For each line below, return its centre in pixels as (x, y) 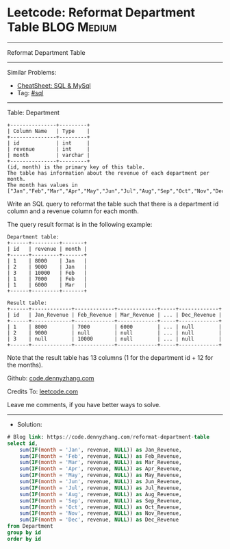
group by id (24, 533)
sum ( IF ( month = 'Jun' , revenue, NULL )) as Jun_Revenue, (101, 482)
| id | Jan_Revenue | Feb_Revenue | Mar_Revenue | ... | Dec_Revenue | (115, 315)
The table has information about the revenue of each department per (108, 173)
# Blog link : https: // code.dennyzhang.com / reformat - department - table (108, 437)
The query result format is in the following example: (80, 224)
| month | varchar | (49, 155)
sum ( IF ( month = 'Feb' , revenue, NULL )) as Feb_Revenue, (101, 456)
